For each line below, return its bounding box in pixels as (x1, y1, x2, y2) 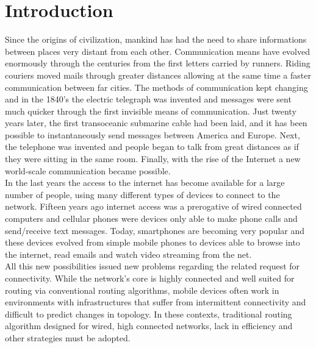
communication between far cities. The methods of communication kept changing (5, 80, 308, 93)
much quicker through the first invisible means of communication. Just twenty (5, 104, 296, 117)
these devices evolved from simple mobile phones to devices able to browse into (5, 236, 300, 249)
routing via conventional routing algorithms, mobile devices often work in (5, 283, 279, 296)
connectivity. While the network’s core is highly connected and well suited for (5, 272, 295, 284)
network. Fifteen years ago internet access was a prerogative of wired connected (5, 200, 302, 213)
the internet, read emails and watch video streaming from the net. (5, 247, 252, 260)
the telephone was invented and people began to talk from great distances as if (5, 140, 299, 153)
